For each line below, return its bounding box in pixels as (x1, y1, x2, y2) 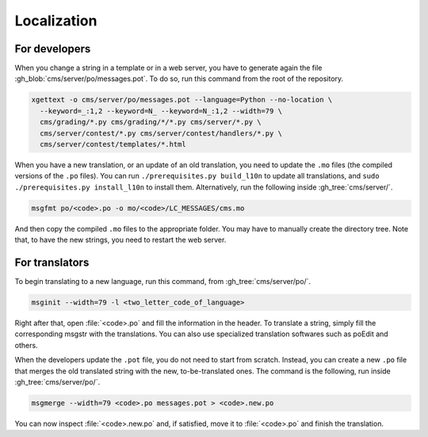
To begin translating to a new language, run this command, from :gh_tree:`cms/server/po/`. (14, 277, 311, 286)
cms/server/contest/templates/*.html (40, 140, 186, 148)
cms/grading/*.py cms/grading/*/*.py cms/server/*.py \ (40, 117, 262, 127)
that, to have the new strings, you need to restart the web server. (14, 235, 227, 245)
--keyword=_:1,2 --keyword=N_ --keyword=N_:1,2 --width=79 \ (40, 106, 283, 115)
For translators (14, 255, 90, 269)
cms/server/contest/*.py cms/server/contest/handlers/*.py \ (40, 128, 283, 138)
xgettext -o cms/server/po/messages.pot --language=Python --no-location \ (31, 95, 333, 105)
